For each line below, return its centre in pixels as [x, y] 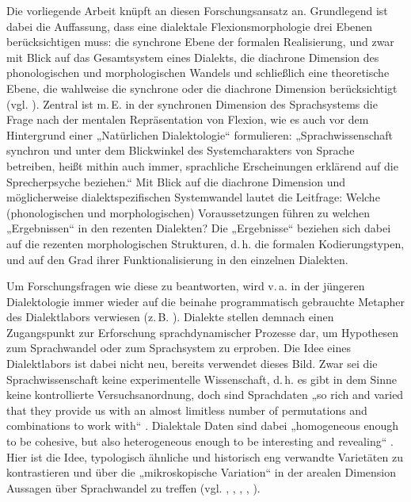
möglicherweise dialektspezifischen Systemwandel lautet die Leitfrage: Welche [193, 197]
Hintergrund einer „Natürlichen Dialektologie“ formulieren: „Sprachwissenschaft [200, 134]
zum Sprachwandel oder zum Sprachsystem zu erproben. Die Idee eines [179, 348]
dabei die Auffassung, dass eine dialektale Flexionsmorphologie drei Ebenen [190, 26]
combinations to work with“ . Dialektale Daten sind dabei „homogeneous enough [202, 425]
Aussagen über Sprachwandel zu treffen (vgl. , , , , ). [133, 487]
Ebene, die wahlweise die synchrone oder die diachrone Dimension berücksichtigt [202, 88]
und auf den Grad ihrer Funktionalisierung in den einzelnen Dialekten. [177, 259]
